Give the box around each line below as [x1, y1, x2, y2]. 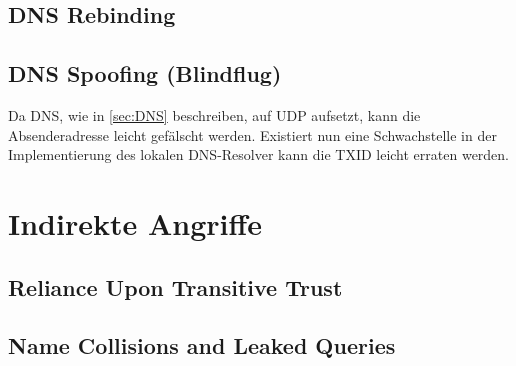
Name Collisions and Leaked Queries [8, 330, 396, 361]
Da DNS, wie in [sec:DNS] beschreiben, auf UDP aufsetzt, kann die [8, 104, 421, 125]
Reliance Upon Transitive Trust [8, 271, 343, 302]
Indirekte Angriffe [8, 202, 263, 243]
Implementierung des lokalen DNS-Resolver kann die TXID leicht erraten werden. [8, 144, 510, 165]
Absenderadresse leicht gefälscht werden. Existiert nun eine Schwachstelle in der [8, 124, 497, 145]
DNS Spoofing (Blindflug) [8, 58, 282, 89]
